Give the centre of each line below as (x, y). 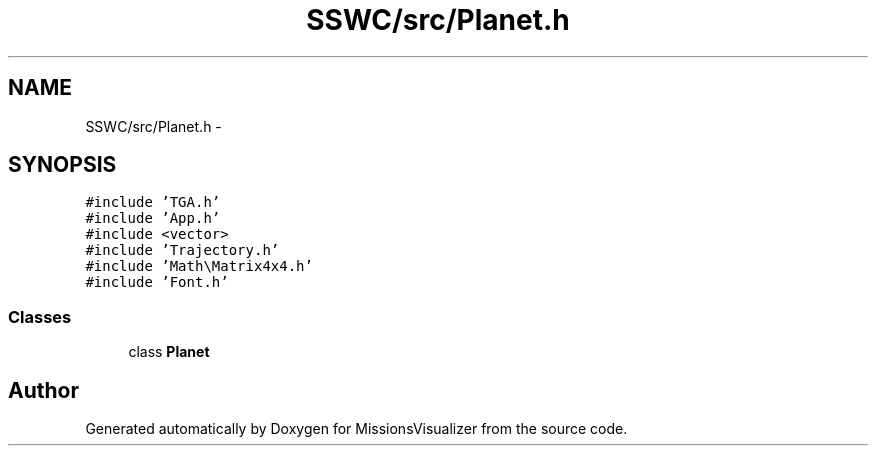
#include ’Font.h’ (157, 282)
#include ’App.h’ (153, 218)
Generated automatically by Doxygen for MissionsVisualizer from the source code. (356, 429)
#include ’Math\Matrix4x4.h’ (199, 266)
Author (43, 390)
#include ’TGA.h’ (153, 202)
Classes (40, 316)
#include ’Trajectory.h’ (182, 250)
